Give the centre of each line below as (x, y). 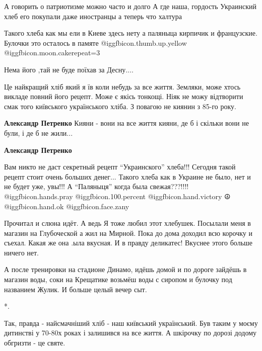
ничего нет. (22, 252)
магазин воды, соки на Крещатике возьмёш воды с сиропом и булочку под (118, 279)
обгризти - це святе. (35, 343)
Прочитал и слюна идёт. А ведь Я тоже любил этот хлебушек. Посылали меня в (127, 223)
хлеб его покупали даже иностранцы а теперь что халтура (93, 16)
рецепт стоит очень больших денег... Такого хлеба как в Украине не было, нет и (127, 176)
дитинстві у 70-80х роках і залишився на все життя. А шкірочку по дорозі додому (130, 333)
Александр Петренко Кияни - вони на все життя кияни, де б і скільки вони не (126, 123)
